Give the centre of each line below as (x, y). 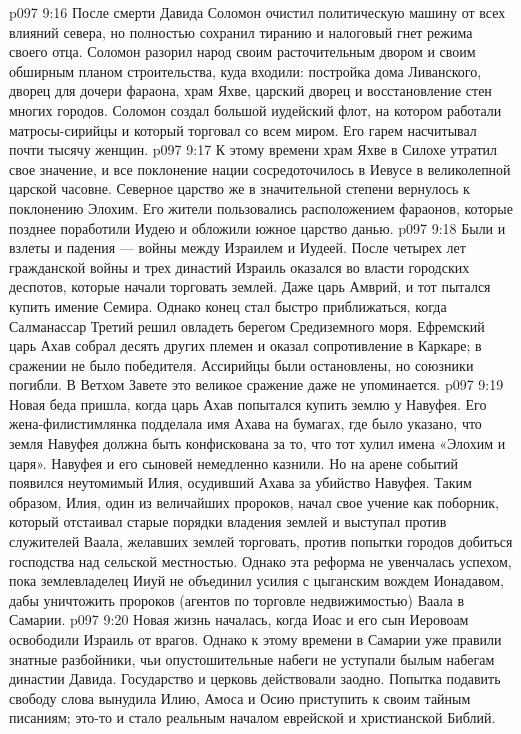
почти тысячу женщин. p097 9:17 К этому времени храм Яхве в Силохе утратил (253, 149)
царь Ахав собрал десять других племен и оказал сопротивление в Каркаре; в (245, 345)
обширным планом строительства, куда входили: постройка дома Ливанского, (245, 70)
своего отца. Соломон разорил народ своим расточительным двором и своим (242, 51)
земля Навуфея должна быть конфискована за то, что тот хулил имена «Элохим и (257, 443)
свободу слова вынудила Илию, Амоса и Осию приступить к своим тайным (240, 697)
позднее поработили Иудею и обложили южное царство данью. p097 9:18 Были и (257, 227)
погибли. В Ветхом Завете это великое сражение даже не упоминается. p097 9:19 (256, 384)
